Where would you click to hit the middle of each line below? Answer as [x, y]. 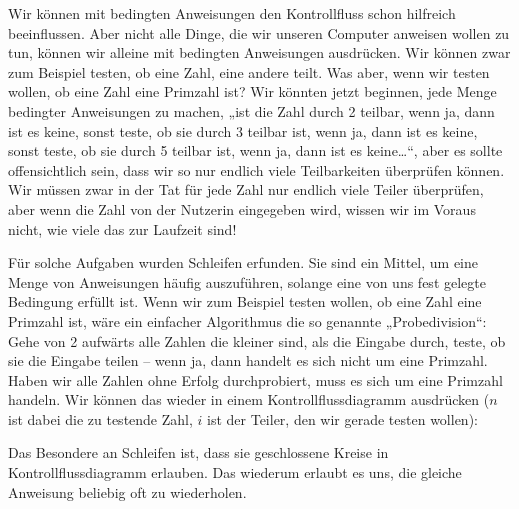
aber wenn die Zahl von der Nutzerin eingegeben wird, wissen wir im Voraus [242, 208]
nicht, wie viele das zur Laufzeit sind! [122, 228]
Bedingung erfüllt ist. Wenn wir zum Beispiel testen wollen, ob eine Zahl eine [245, 301]
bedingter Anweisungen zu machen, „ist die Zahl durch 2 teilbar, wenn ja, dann [251, 110]
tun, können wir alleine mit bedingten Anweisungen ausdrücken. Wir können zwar [259, 52]
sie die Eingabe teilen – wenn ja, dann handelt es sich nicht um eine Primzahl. [248, 360]
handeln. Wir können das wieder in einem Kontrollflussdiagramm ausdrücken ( [249, 399]
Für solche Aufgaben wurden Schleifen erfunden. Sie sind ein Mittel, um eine [243, 262]
